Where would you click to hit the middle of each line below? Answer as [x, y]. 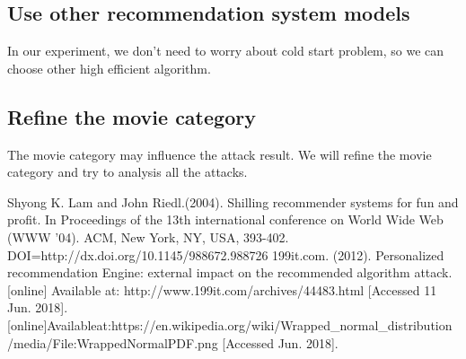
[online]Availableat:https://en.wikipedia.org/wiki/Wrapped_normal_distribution [230, 324]
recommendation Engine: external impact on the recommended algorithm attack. [230, 272]
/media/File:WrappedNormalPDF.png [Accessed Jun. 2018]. [173, 342]
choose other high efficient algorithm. [109, 68]
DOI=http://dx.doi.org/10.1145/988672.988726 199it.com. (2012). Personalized [226, 254]
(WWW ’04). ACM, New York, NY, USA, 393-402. [148, 236]
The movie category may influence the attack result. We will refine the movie [220, 154]
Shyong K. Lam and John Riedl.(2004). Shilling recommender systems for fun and [233, 201]
